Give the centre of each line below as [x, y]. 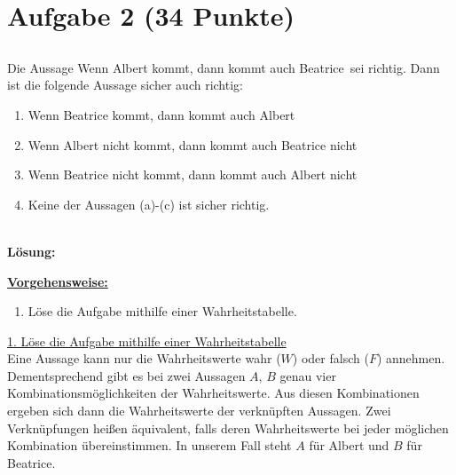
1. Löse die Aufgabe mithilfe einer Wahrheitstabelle [147, 340]
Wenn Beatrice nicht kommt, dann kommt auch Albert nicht [193, 174]
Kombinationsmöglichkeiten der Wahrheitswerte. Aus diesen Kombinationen [213, 393]
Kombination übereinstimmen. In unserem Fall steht [149, 445]
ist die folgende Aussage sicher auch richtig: [125, 85]
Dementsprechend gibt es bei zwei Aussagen [126, 375]
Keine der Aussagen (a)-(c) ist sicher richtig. [149, 204]
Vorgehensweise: [58, 281]
